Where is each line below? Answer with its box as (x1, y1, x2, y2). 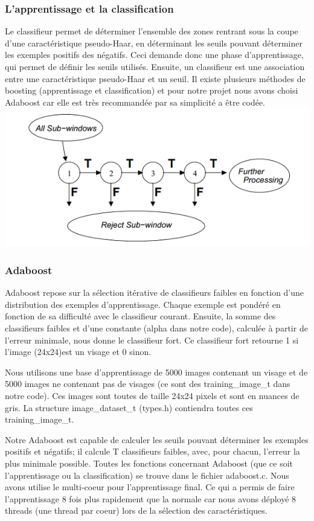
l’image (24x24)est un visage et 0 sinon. (5, 345, 152, 358)
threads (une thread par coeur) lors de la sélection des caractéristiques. (5, 504, 268, 517)
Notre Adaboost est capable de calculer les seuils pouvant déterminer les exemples (5, 433, 309, 446)
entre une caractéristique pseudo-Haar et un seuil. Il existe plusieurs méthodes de (5, 72, 306, 85)
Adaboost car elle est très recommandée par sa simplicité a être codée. (5, 95, 265, 108)
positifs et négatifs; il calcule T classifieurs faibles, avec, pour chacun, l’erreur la (5, 445, 300, 458)
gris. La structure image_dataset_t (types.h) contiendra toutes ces (5, 401, 253, 414)
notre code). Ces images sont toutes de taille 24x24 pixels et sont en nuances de (5, 389, 300, 402)
